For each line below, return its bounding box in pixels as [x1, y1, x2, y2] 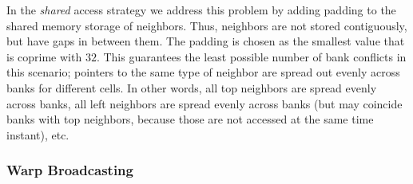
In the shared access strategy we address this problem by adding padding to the [6, 2, 396, 18]
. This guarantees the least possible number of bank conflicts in [96, 48, 407, 65]
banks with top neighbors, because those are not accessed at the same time [6, 111, 374, 127]
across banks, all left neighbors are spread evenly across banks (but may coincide [6, 95, 403, 112]
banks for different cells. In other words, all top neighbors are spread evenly [6, 79, 377, 96]
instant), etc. [6, 126, 69, 143]
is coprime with [6, 48, 82, 65]
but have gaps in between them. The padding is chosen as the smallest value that [6, 33, 405, 49]
